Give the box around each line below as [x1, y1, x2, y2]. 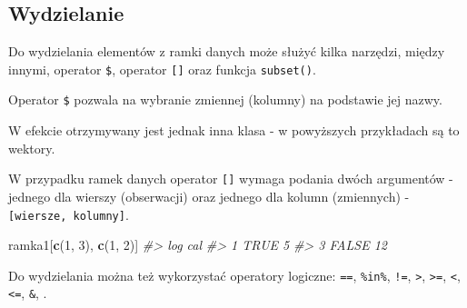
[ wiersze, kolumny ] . [8, 204, 129, 224]
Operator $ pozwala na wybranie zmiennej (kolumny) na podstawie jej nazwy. [8, 90, 442, 109]
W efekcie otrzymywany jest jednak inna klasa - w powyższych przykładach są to [8, 121, 460, 140]
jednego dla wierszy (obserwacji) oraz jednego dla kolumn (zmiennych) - [8, 186, 410, 205]
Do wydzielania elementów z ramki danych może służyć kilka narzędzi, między [8, 42, 445, 61]
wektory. [8, 138, 55, 157]
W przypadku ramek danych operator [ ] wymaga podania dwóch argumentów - [8, 169, 453, 188]
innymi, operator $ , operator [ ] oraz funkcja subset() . [8, 59, 316, 78]
